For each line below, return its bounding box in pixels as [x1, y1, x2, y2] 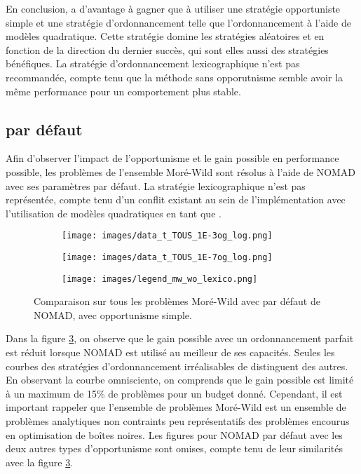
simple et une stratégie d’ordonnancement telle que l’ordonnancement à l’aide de [6, 15, 351, 29]
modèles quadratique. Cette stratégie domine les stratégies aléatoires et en [6, 29, 325, 43]
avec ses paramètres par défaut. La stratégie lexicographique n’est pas [6, 178, 306, 193]
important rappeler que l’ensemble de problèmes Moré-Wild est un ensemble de [6, 400, 346, 414]
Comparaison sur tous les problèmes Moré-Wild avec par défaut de [34, 294, 320, 309]
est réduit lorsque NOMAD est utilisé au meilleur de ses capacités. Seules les [6, 345, 335, 360]
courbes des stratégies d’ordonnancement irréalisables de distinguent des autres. [6, 358, 348, 373]
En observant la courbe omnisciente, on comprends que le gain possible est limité [6, 372, 354, 387]
